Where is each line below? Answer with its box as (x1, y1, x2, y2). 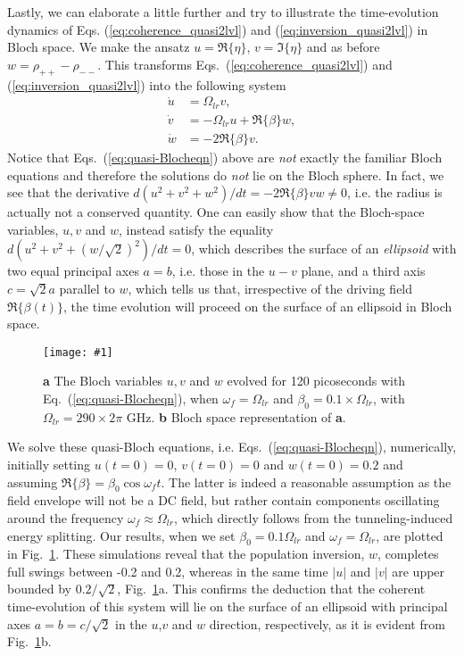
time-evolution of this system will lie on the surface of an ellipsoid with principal (7, 597, 448, 616)
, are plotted (376, 526, 443, 544)
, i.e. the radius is (347, 183, 443, 202)
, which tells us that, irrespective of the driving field (128, 278, 413, 297)
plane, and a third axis (301, 262, 426, 280)
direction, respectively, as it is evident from (209, 614, 445, 633)
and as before (306, 37, 380, 56)
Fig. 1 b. (7, 632, 52, 651)
